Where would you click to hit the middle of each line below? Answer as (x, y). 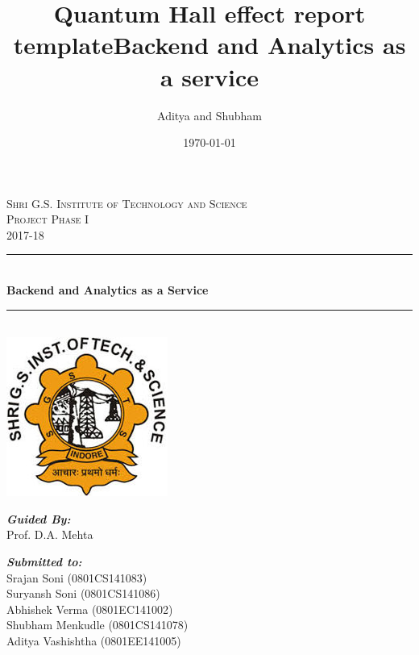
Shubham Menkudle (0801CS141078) (97, 625)
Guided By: (39, 518)
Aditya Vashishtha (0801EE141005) (94, 640)
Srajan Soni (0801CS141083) (77, 577)
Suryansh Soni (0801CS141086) (83, 593)
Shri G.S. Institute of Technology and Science (127, 203)
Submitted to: (44, 562)
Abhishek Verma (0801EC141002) (90, 609)
